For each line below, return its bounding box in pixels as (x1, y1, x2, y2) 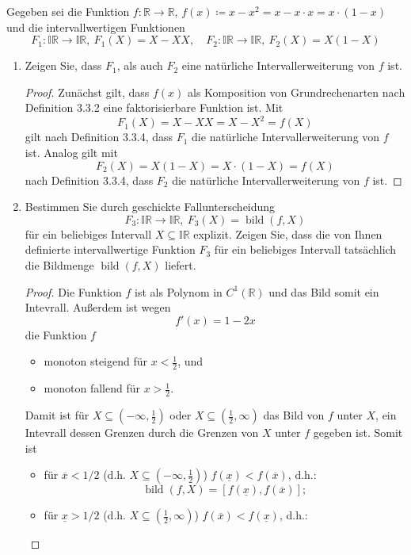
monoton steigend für (44, 353, 148, 369)
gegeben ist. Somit (313, 424, 403, 441)
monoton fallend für (44, 380, 141, 396)
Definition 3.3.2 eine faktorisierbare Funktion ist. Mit (25, 99, 284, 116)
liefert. (165, 257, 196, 274)
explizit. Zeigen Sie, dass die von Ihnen (193, 225, 382, 242)
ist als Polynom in (135, 283, 223, 300)
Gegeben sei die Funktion (6, 3, 130, 19)
